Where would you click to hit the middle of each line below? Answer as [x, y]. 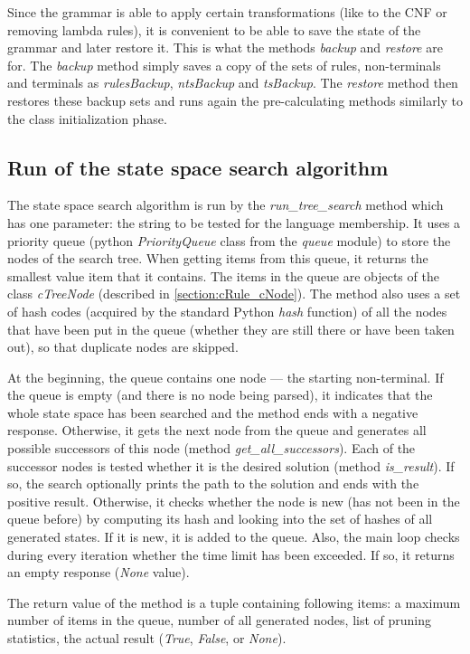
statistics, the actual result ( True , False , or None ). [147, 638]
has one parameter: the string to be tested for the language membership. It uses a [234, 222]
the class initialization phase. [87, 118]
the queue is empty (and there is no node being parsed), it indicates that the [220, 395]
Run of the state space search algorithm [198, 167]
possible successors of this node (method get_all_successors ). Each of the [211, 448]
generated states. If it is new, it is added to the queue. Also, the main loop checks [234, 537]
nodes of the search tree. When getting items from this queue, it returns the [218, 258]
